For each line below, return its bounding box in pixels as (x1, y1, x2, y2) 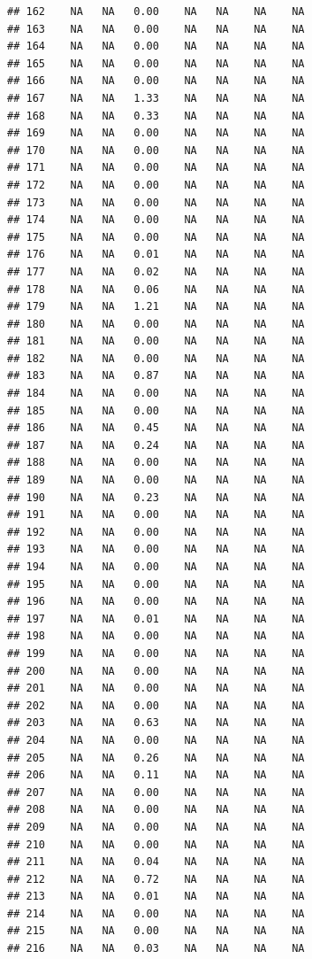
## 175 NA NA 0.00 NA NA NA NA (7, 230, 305, 244)
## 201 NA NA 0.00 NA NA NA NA (7, 682, 305, 695)
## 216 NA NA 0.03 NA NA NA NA (7, 942, 305, 955)
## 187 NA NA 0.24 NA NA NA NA (7, 438, 305, 452)
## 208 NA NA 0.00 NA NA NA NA (7, 803, 305, 816)
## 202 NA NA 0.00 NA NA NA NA (7, 699, 305, 712)
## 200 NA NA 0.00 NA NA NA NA (7, 664, 305, 677)
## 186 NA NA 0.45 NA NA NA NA (7, 421, 305, 435)
